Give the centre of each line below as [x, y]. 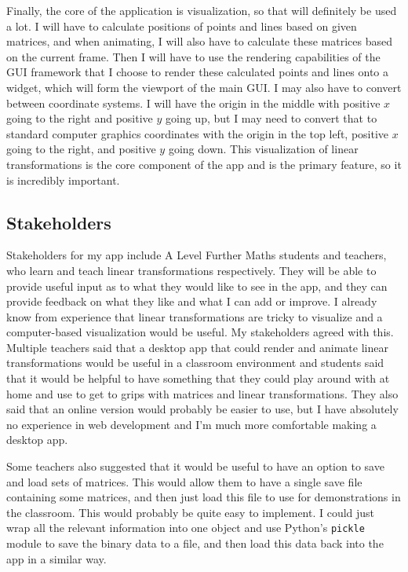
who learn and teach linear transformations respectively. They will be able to [191, 270]
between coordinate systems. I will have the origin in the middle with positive [193, 103]
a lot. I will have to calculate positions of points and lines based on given [182, 26]
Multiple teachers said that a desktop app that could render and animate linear [197, 347]
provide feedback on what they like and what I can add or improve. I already [192, 301]
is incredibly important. [63, 180]
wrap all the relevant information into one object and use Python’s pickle [186, 528]
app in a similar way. [56, 558]
